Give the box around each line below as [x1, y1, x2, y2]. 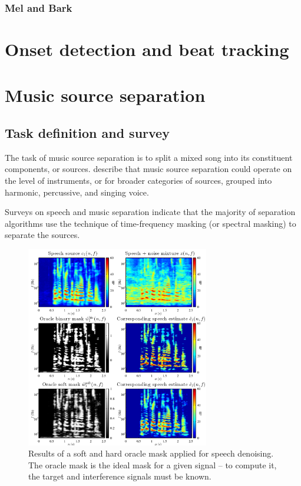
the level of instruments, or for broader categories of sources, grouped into [5, 174, 272, 186]
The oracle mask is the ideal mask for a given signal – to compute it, [28, 458, 277, 471]
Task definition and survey [5, 123, 170, 141]
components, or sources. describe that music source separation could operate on [5, 163, 292, 175]
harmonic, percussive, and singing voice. [5, 186, 149, 198]
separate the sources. [5, 229, 80, 241]
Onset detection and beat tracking [5, 37, 289, 61]
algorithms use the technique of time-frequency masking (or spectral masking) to [5, 217, 296, 229]
